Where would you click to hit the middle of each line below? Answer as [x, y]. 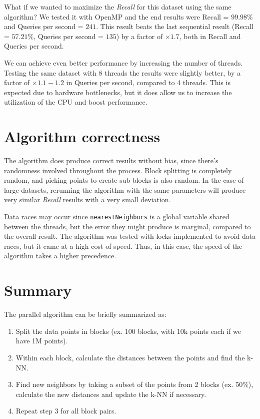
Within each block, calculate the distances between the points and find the [130, 357]
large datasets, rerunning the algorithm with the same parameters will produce [125, 189]
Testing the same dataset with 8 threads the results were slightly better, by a [122, 72]
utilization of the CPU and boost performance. [76, 102]
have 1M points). [42, 341]
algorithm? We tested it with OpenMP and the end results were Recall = [116, 16]
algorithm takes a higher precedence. [60, 256]
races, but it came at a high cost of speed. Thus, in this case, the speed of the [123, 246]
